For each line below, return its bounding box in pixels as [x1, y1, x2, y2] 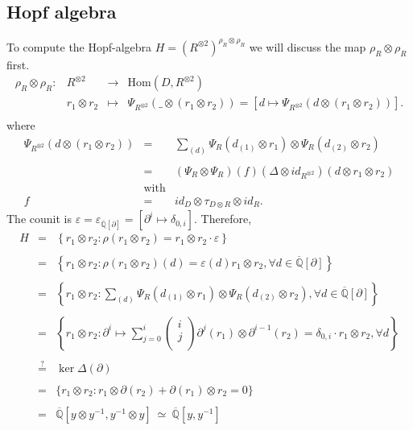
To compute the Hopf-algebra [6, 38, 152, 55]
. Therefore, [193, 210, 252, 227]
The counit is [6, 210, 72, 227]
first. [6, 56, 30, 72]
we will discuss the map [249, 38, 366, 55]
